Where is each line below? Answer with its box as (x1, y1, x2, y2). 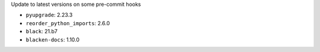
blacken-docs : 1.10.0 (25, 36, 80, 43)
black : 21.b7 (25, 28, 57, 35)
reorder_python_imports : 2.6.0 (25, 19, 110, 26)
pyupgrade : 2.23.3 (25, 12, 73, 19)
